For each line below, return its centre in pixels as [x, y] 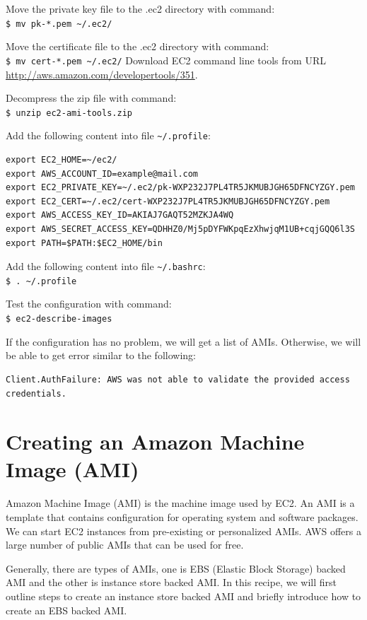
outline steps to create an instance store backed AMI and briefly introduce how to [183, 596]
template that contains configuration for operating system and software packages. [182, 517]
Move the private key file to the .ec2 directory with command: [140, 8]
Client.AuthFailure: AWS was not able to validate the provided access [178, 379]
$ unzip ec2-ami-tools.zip [69, 113]
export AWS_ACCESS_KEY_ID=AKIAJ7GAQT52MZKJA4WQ [120, 215]
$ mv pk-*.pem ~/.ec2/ [59, 24]
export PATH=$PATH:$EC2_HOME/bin [84, 243]
